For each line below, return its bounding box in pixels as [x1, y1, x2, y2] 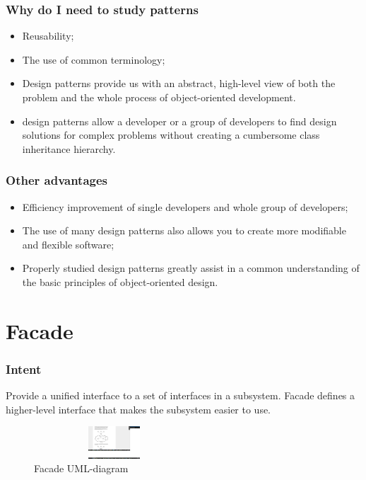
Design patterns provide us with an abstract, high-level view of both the [22, 76, 336, 91]
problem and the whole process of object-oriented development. [22, 90, 296, 104]
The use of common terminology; [22, 52, 165, 67]
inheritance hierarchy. [22, 141, 116, 156]
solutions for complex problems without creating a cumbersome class [22, 127, 320, 142]
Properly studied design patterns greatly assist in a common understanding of [22, 261, 360, 275]
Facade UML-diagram [34, 461, 129, 476]
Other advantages [6, 171, 108, 189]
